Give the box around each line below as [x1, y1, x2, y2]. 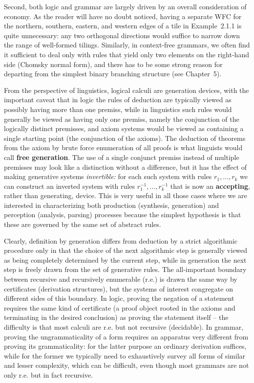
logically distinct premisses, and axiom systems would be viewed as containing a [4, 123, 244, 134]
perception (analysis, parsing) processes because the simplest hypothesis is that [4, 209, 241, 220]
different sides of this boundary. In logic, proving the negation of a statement [4, 293, 234, 303]
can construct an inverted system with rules [4, 180, 135, 191]
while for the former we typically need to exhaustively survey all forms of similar [4, 350, 246, 360]
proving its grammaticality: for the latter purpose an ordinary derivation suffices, [4, 341, 247, 351]
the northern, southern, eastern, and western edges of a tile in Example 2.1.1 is [4, 21, 242, 31]
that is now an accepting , [170, 180, 250, 191]
